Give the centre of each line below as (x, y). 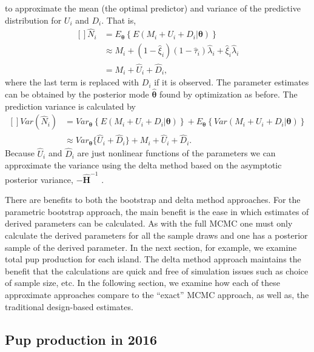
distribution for (33, 20)
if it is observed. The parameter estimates (232, 82)
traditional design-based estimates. (69, 306)
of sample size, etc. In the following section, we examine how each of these (143, 283)
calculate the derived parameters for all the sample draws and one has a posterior (156, 235)
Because (20, 153)
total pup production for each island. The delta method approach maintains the (153, 259)
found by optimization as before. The (229, 94)
